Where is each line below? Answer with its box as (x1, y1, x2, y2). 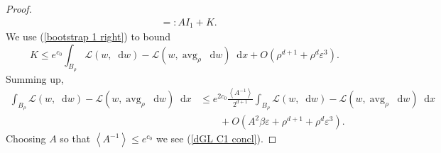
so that (60, 131, 91, 146)
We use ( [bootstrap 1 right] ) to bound (6, 29, 171, 44)
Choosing (6, 131, 46, 146)
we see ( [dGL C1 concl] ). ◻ (156, 131, 277, 146)
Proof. (6, 1, 32, 16)
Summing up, (6, 71, 64, 86)
